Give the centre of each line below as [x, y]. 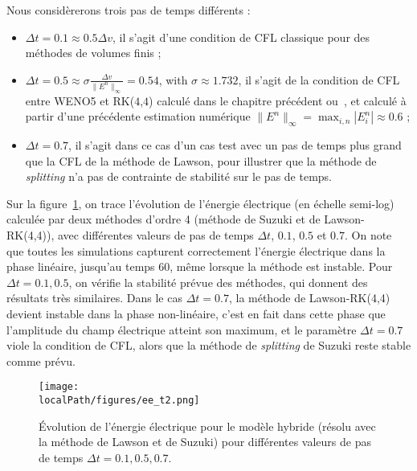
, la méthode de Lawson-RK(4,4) [309, 298]
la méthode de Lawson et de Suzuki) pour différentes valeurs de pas [205, 442]
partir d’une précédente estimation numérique [138, 116]
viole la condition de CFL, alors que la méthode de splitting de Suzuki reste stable [209, 345]
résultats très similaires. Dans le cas [94, 298]
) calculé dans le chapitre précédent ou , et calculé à [278, 100]
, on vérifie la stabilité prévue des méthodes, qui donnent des [218, 282]
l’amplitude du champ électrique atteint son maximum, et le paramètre [182, 329]
